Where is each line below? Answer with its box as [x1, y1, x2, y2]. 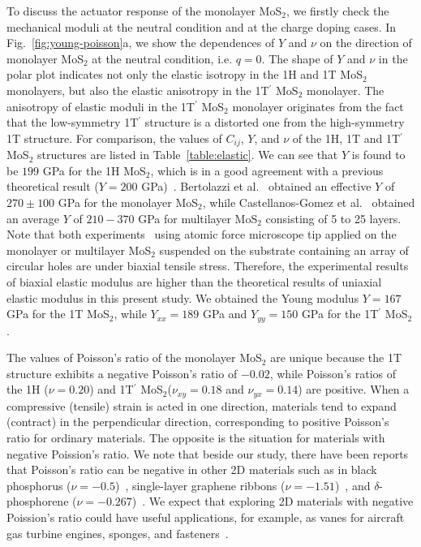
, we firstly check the [286, 2, 389, 19]
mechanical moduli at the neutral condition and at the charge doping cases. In [6, 18, 397, 35]
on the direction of [320, 34, 412, 51]
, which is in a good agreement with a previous [150, 162, 384, 179]
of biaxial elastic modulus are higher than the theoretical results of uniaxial [6, 273, 382, 290]
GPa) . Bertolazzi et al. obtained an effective [141, 178, 372, 195]
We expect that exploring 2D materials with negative [148, 493, 414, 510]
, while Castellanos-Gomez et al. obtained [202, 193, 415, 210]
